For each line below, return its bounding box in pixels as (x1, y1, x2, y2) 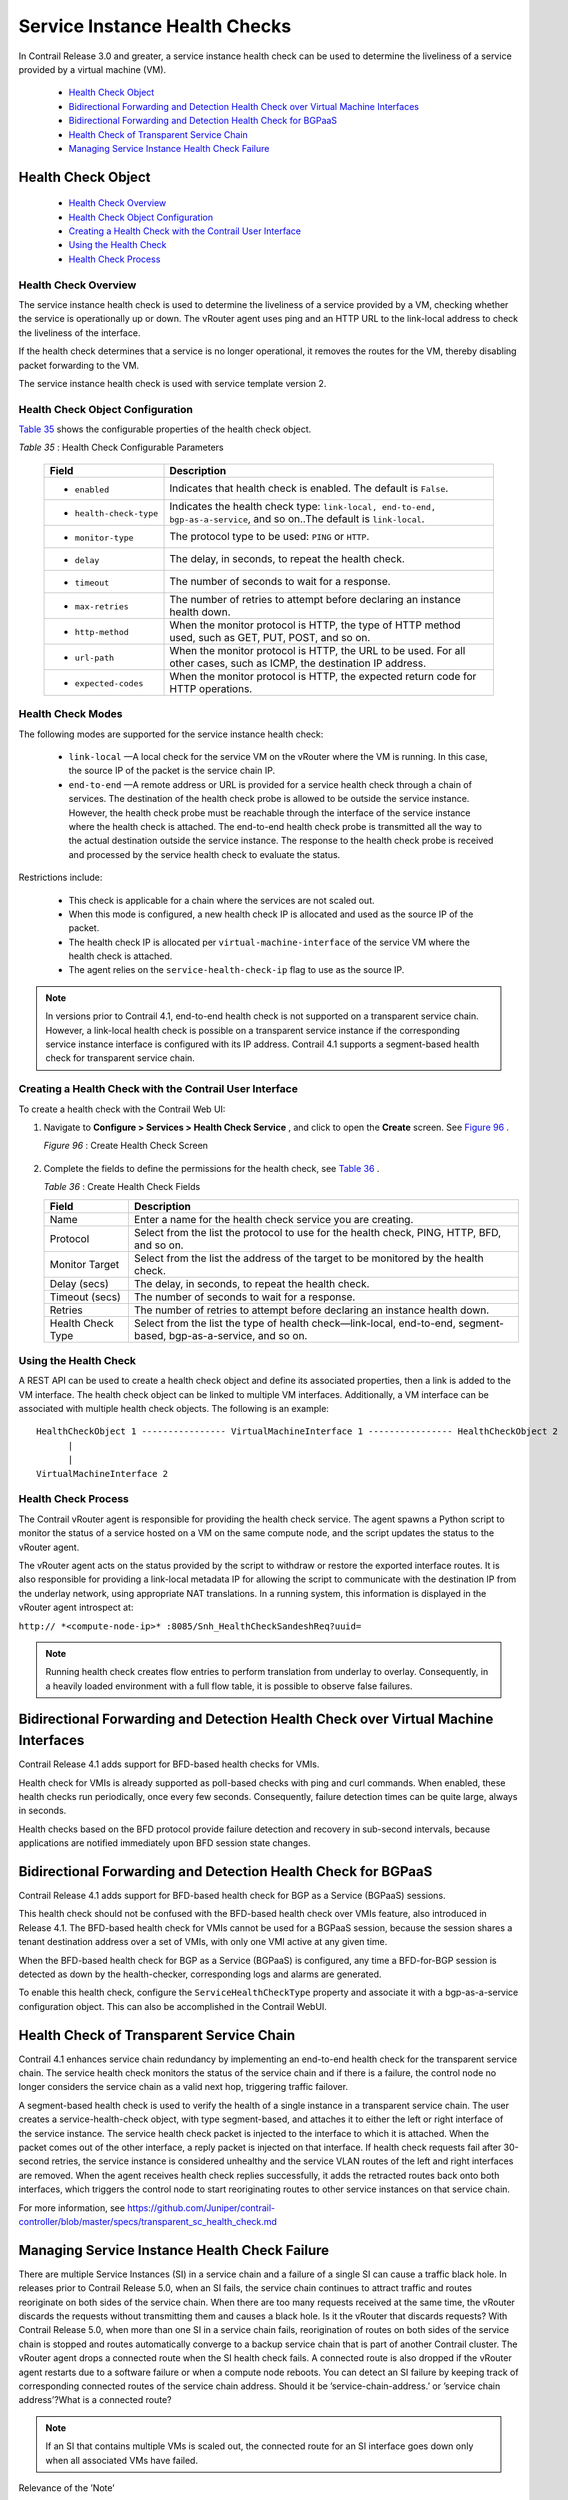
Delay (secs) (49, 1276, 109, 1290)
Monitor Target (49, 1257, 120, 1271)
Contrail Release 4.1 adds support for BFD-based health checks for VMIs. (18, 1758, 320, 1770)
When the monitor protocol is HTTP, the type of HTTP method (169, 618, 461, 632)
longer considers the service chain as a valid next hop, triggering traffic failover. (18, 2081, 349, 2093)
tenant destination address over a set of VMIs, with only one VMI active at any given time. (18, 1936, 388, 1948)
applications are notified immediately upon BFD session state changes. (18, 1837, 311, 1849)
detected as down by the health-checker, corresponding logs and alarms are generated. (18, 1968, 382, 1980)
